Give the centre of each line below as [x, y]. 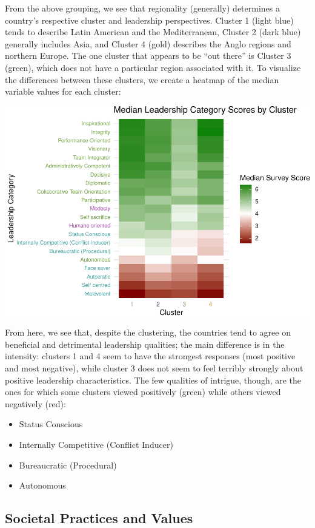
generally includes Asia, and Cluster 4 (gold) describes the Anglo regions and [148, 43]
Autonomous [42, 485]
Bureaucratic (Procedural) [68, 465]
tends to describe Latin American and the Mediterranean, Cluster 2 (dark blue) [153, 32]
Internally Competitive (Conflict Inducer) [96, 444]
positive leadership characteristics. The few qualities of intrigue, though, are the [153, 380]
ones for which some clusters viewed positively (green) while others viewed [143, 392]
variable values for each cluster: [63, 91]
